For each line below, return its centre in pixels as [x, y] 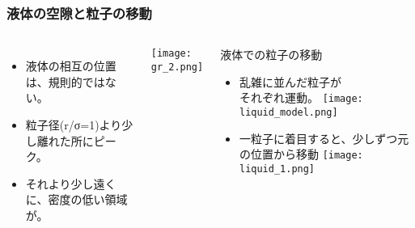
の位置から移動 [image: [301, 154]
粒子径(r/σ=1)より [74, 125]
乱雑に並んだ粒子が [290, 81]
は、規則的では [65, 81]
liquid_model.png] [288, 113]
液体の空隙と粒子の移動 [79, 13]
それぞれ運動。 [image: [301, 97]
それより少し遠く [71, 183]
